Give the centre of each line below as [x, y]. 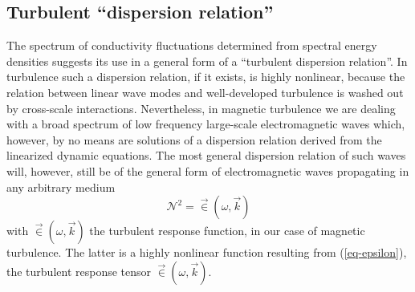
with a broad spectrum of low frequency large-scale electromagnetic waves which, [206, 124]
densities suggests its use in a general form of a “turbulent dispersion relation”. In [207, 61]
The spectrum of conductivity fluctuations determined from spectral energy [192, 45]
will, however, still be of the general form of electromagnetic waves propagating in [208, 170]
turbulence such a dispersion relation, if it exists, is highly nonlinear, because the [206, 77]
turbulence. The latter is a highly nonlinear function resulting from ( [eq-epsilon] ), [207, 252]
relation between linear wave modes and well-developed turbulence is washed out [205, 92]
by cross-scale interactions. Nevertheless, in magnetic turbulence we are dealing [201, 108]
